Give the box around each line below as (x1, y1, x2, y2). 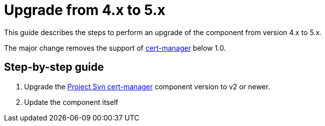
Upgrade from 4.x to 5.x (4, 2, 166, 19)
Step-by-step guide (4, 61, 104, 74)
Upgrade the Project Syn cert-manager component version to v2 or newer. (24, 82, 270, 91)
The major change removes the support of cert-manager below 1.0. (4, 43, 226, 52)
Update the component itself (24, 97, 118, 106)
